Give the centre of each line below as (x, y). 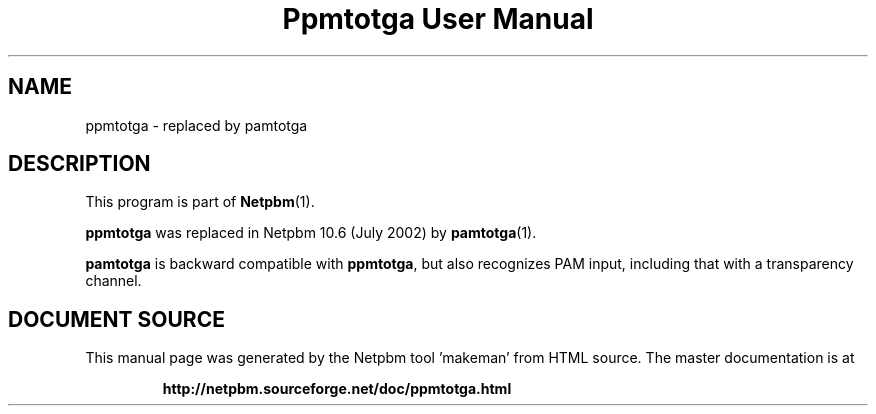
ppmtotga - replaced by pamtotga (196, 125)
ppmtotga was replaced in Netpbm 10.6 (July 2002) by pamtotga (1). (311, 233)
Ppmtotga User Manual (438, 19)
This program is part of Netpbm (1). (200, 202)
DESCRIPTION (79, 164)
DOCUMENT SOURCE (116, 319)
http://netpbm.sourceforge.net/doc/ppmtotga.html (337, 389)
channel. (113, 281)
